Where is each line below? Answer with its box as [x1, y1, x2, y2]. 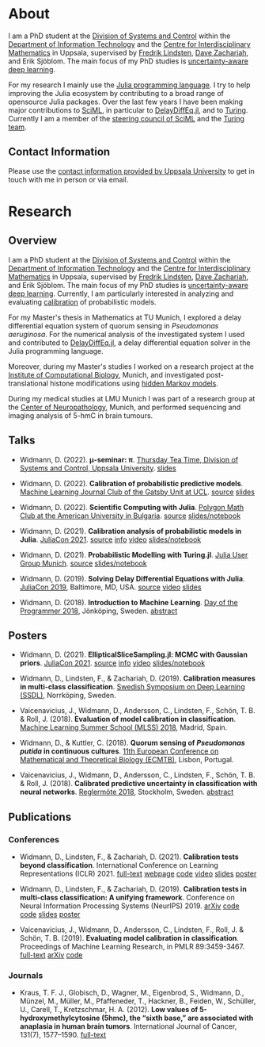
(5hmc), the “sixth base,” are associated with [101, 1013, 254, 1023]
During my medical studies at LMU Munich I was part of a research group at [8, 393, 256, 403]
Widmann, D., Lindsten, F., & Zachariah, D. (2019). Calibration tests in [19, 884, 247, 894]
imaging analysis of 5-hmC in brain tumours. [8, 410, 153, 420]
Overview [8, 234, 58, 247]
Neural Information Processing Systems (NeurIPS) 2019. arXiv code [19, 901, 240, 911]
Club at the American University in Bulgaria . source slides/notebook [19, 511, 241, 520]
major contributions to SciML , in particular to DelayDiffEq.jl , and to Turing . [8, 105, 248, 115]
